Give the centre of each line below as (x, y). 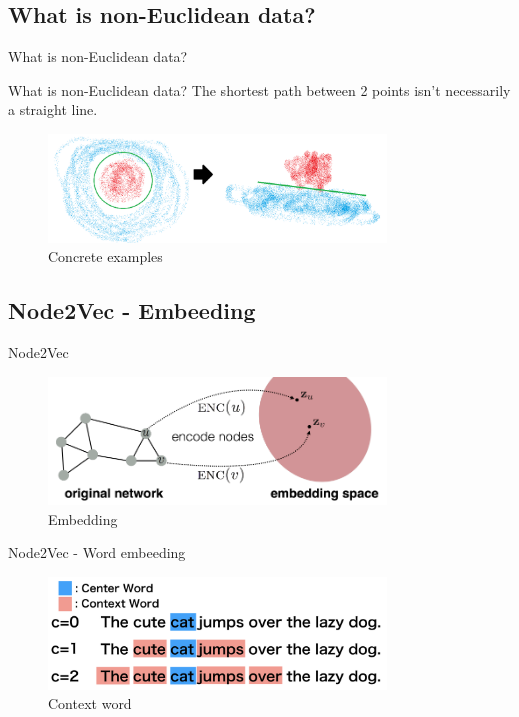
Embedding (83, 518)
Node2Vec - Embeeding (132, 310)
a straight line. (53, 109)
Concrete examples (105, 256)
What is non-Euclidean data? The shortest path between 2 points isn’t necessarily (259, 89)
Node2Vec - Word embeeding (97, 552)
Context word (90, 703)
